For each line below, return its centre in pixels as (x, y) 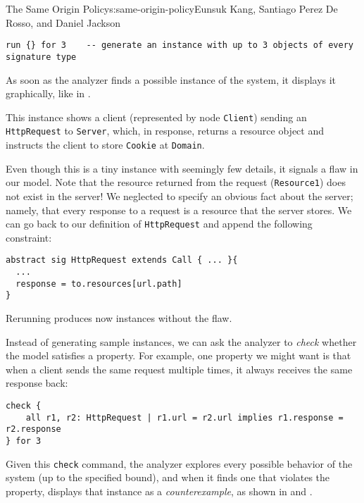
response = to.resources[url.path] (99, 284)
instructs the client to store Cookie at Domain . (105, 144)
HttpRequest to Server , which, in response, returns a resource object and (165, 131)
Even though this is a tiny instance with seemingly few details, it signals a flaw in (182, 168)
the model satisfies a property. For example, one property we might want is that (178, 355)
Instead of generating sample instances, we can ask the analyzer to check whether (181, 341)
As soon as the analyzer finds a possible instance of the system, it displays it (171, 79)
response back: (37, 383)
